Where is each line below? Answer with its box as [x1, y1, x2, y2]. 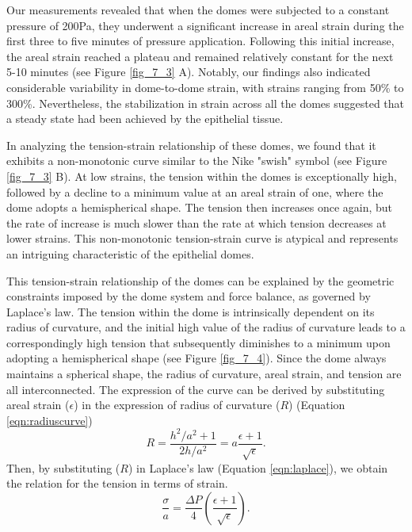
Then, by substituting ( [6, 459, 120, 476]
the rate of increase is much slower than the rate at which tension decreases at [6, 214, 387, 231]
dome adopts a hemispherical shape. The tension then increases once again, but [6, 199, 393, 216]
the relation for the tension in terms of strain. [6, 475, 228, 492]
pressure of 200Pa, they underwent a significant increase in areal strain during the [6, 17, 404, 33]
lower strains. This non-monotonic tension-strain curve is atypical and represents [6, 230, 399, 247]
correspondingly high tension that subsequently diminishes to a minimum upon [6, 334, 391, 350]
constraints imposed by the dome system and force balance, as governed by [6, 288, 371, 304]
